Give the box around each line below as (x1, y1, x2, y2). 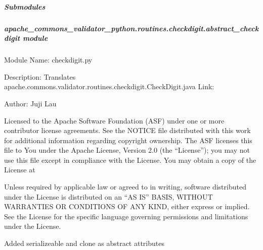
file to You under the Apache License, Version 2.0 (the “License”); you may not (4, 145, 250, 155)
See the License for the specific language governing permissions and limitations (4, 211, 248, 221)
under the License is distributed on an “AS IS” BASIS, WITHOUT (4, 191, 213, 202)
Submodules (4, 1, 46, 12)
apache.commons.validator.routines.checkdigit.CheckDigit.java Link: (4, 81, 214, 92)
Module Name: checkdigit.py (4, 54, 93, 65)
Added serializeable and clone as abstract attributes (4, 238, 164, 248)
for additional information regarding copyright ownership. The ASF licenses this (4, 135, 252, 145)
